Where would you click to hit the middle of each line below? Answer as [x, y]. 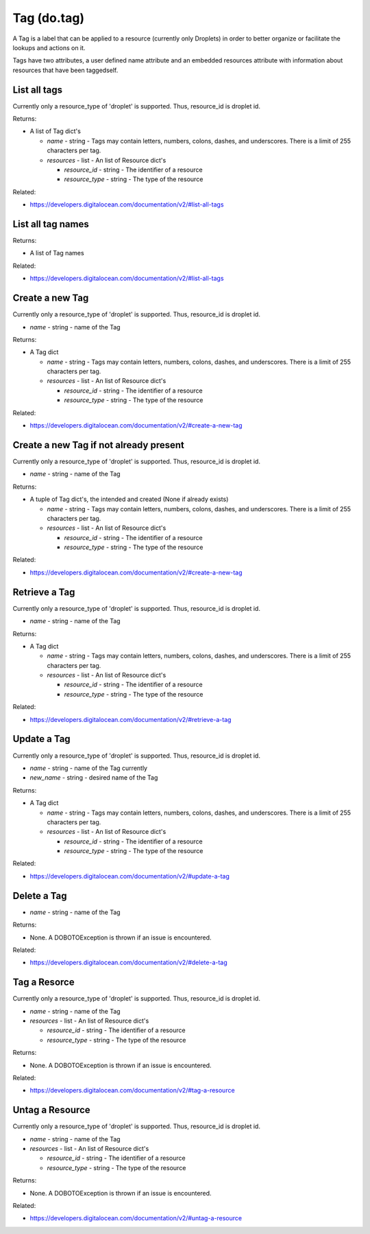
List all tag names [51, 224]
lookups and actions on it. [49, 47]
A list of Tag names [57, 253]
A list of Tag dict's [56, 131]
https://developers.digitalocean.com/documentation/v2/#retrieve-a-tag [131, 719]
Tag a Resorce [44, 982]
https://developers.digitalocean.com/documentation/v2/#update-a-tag [129, 876]
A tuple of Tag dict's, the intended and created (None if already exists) [129, 499]
